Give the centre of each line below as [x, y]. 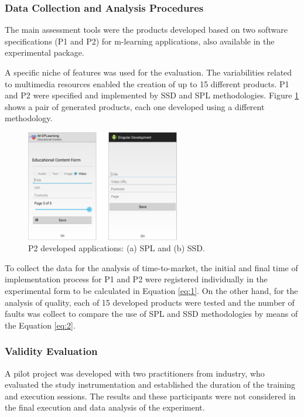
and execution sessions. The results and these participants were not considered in [150, 396]
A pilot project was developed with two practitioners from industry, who [135, 373]
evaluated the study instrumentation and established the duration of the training [150, 384]
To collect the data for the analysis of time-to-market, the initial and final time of [151, 267]
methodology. [29, 118]
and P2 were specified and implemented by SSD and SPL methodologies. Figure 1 [152, 95]
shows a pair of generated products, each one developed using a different [135, 106]
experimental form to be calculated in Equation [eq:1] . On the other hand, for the [151, 290]
